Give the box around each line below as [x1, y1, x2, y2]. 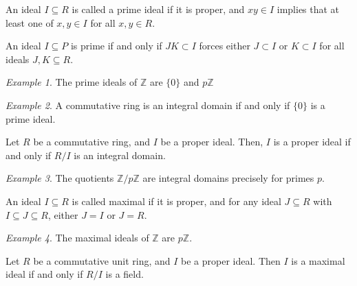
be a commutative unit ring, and [33, 253, 171, 267]
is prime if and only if [70, 38, 162, 53]
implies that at [277, 2, 340, 16]
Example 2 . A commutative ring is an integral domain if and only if [6, 97, 290, 112]
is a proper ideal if [273, 134, 351, 149]
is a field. [105, 267, 144, 281]
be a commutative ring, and [33, 134, 150, 149]
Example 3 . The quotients [6, 171, 114, 185]
